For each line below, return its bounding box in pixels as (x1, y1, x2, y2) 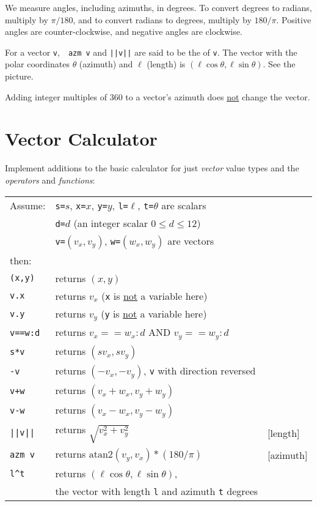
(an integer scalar (73, 215, 148, 230)
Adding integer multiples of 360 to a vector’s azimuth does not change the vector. (5, 90, 310, 103)
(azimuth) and (79, 58, 133, 70)
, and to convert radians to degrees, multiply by (73, 13, 252, 26)
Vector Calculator (5, 126, 158, 151)
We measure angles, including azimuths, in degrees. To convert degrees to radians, (5, 1, 312, 13)
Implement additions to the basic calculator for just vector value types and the (5, 162, 299, 174)
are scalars (161, 198, 206, 212)
